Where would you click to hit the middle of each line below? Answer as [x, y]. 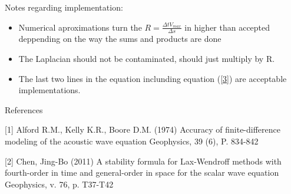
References [24, 109]
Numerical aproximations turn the [80, 27]
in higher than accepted [227, 27]
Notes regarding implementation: [64, 7]
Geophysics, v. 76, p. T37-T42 [59, 184]
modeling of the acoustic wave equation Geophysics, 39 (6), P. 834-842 [132, 141]
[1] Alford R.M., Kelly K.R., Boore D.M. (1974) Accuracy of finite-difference [143, 129]
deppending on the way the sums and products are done [120, 39]
